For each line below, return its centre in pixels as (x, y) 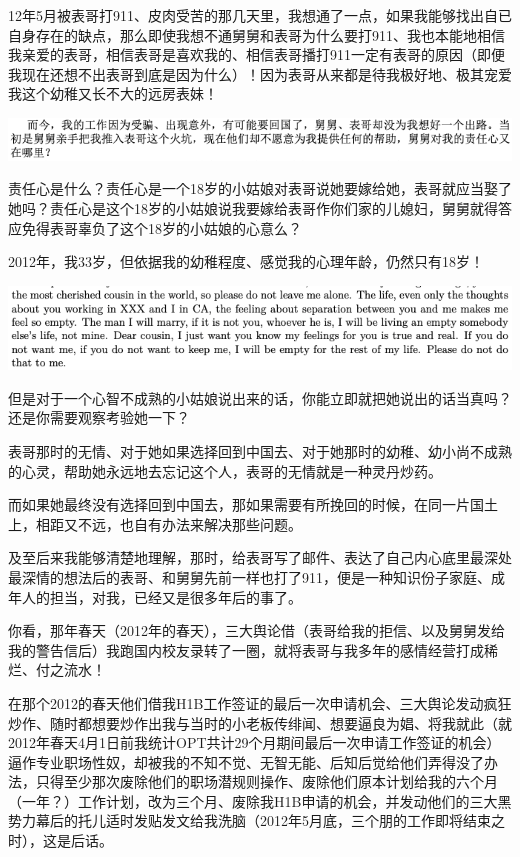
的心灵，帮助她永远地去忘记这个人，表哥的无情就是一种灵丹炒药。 (225, 470)
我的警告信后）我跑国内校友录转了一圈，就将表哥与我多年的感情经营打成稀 (253, 649)
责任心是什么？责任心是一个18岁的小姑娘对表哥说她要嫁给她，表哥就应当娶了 (260, 188)
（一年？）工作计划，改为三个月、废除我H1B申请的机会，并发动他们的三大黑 (260, 800)
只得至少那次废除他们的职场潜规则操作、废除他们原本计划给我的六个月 (266, 781)
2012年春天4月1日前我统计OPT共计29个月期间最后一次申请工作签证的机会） (254, 742)
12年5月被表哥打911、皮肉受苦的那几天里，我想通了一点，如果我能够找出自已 (260, 15)
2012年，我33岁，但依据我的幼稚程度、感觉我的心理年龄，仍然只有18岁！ (246, 261)
